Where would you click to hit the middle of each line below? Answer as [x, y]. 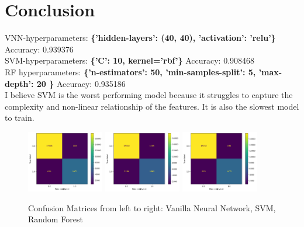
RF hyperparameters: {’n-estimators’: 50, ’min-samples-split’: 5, [130, 71]
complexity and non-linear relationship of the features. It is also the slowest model [152, 106]
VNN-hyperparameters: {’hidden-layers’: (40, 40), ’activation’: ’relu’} [140, 38]
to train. [20, 118]
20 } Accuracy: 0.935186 [81, 83]
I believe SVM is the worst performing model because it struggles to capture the [149, 95]
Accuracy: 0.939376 [39, 49]
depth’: [19, 83]
